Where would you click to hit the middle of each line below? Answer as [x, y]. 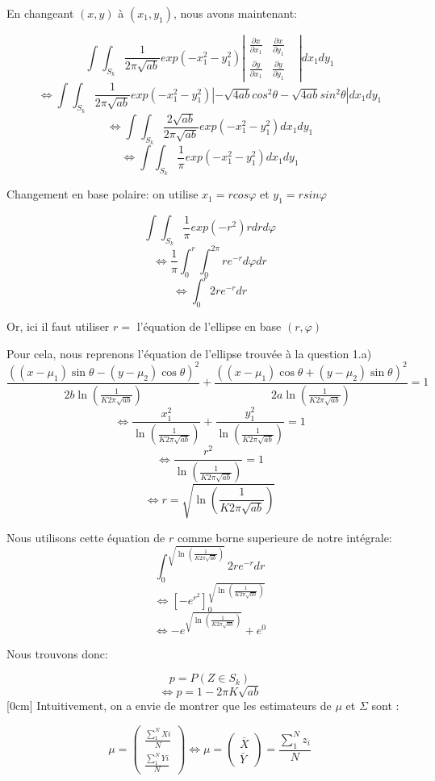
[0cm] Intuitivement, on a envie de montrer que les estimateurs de [169, 706]
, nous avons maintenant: [235, 13]
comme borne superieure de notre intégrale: [284, 537]
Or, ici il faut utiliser [58, 326]
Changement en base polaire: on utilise [102, 194]
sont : [385, 706]
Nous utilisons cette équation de [86, 537]
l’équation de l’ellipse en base [209, 326]
